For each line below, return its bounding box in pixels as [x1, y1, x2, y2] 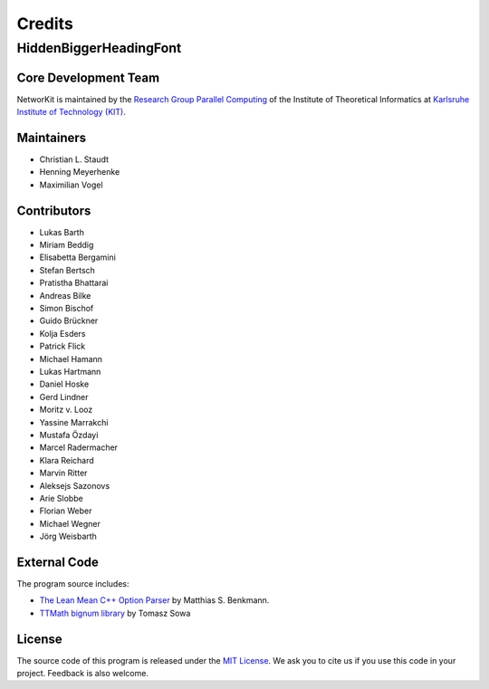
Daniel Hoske [39, 378, 90, 389]
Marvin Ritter [39, 467, 88, 479]
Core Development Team [16, 70, 160, 85]
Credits [16, 14, 74, 33]
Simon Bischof [39, 303, 94, 314]
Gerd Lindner [39, 391, 90, 402]
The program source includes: [16, 578, 130, 589]
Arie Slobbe [39, 493, 83, 503]
